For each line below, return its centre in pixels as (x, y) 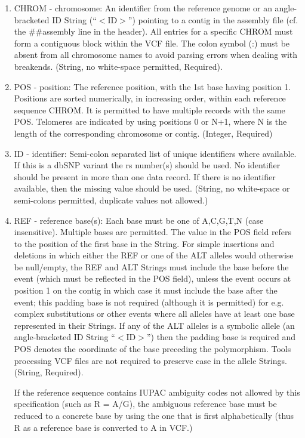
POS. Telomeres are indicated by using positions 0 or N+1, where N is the (150, 121)
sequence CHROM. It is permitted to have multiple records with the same (150, 110)
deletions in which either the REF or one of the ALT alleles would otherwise (154, 255)
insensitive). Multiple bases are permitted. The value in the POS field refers (153, 232)
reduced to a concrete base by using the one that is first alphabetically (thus (154, 415)
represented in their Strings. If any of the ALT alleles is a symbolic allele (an (154, 325)
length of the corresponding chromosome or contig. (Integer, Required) (143, 133)
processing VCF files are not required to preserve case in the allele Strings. (150, 360)
